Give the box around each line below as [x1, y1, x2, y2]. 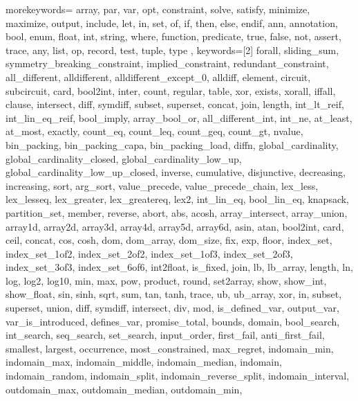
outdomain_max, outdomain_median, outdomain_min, [6, 382, 243, 396]
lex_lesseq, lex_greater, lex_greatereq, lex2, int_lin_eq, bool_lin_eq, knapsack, [6, 192, 350, 206]
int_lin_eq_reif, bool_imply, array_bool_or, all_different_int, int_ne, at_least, [6, 110, 352, 125]
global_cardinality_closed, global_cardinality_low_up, [6, 151, 242, 166]
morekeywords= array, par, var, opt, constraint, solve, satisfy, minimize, [6, 2, 310, 16]
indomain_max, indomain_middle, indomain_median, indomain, [6, 355, 282, 369]
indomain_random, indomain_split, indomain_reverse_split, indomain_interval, [6, 368, 350, 383]
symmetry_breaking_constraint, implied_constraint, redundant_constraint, [6, 56, 329, 71]
